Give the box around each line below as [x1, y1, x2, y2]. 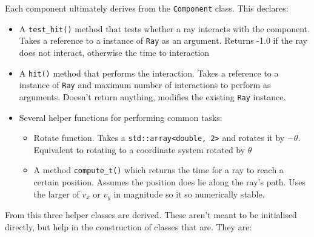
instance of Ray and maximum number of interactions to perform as [19, 78, 271, 91]
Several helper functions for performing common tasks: [19, 111, 222, 123]
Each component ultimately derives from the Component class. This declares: [5, 2, 289, 14]
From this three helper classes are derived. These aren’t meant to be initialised [5, 208, 297, 221]
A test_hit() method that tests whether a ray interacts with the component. [19, 22, 310, 35]
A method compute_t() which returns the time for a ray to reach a [33, 163, 284, 176]
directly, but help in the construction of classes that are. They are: [5, 220, 252, 233]
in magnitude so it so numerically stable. [113, 187, 265, 200]
